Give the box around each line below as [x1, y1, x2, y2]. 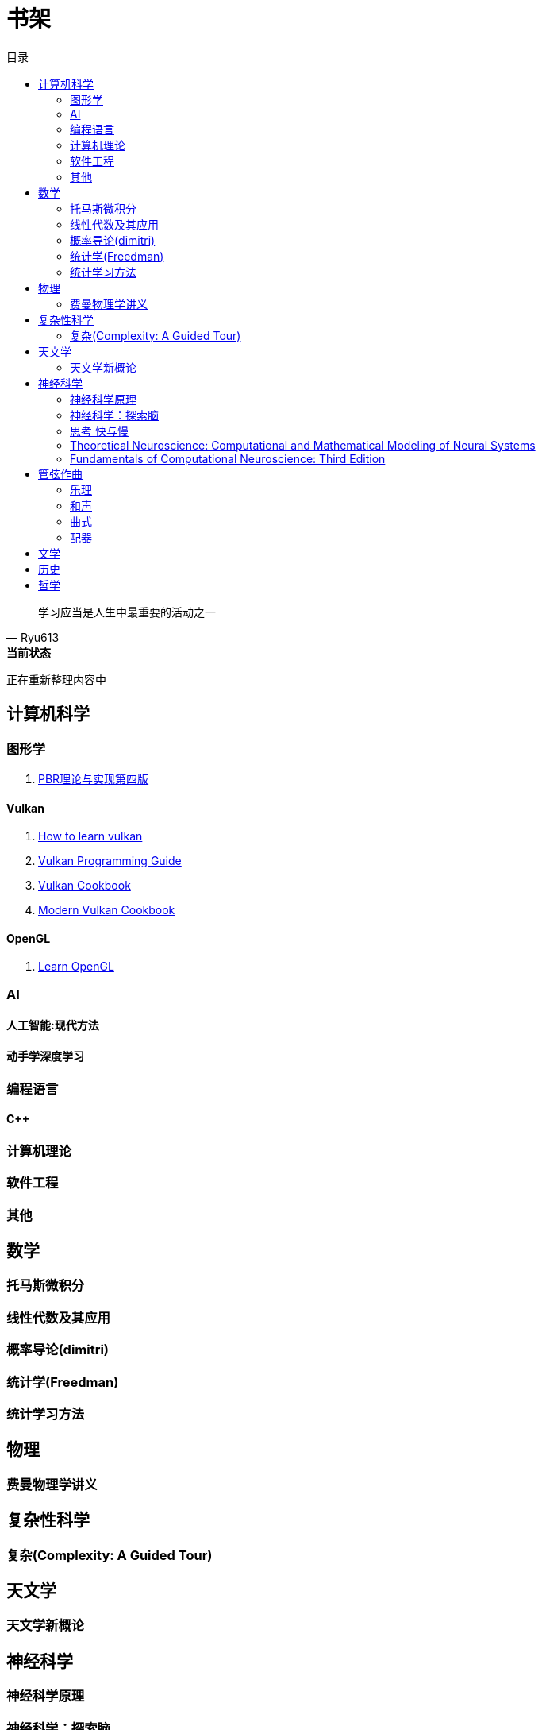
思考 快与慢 [70, 423, 129, 438]
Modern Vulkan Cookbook [38, 903, 175, 917]
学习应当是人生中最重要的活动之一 [38, 604, 216, 619]
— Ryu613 [6, 630, 60, 644]
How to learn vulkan [38, 829, 143, 844]
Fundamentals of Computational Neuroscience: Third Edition [70, 451, 386, 465]
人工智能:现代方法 [6, 1018, 99, 1033]
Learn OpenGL [38, 960, 114, 974]
